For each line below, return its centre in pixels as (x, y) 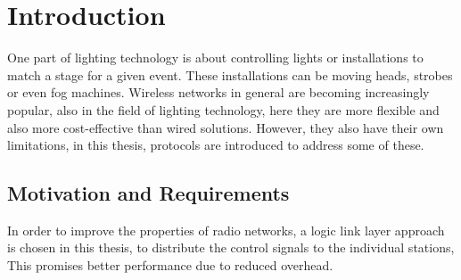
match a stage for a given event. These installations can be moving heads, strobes (230, 74)
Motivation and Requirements (148, 193)
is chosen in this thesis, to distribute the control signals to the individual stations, (231, 247)
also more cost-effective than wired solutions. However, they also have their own (226, 127)
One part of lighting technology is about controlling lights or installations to (215, 58)
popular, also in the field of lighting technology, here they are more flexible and (223, 109)
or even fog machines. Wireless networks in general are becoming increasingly (218, 92)
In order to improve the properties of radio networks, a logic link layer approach (226, 230)
